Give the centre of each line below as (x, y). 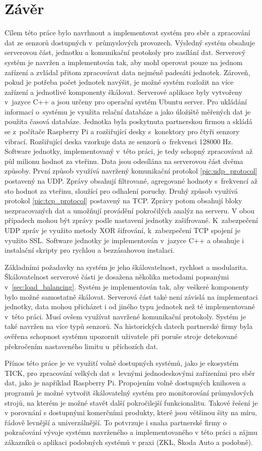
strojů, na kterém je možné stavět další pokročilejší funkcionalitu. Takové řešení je (131, 402)
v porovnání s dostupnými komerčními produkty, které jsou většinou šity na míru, (131, 412)
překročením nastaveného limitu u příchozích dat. (81, 346)
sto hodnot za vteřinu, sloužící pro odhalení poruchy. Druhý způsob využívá (121, 190)
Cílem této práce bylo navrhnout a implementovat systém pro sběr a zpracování (127, 33)
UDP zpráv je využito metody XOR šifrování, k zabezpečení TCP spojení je (122, 230)
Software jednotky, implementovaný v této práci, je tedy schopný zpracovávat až (129, 151)
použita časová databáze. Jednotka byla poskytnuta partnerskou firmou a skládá (128, 121)
